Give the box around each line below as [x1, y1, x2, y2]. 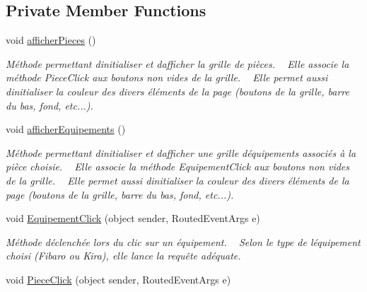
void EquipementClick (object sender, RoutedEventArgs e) [6, 211, 260, 226]
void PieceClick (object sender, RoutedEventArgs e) [6, 271, 231, 286]
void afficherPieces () [6, 33, 96, 47]
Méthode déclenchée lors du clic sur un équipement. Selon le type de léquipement [6, 234, 361, 249]
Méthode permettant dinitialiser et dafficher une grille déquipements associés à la [6, 145, 356, 160]
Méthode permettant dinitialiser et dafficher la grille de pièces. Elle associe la [6, 56, 349, 71]
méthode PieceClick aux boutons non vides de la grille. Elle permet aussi [6, 70, 328, 85]
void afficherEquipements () [6, 122, 126, 136]
